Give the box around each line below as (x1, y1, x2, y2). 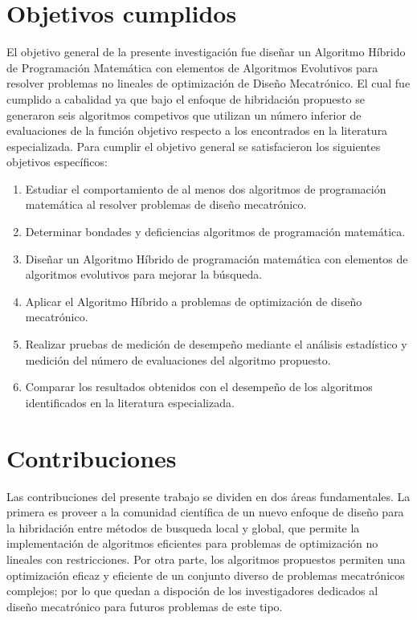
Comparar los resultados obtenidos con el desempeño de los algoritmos (25, 378, 373, 395)
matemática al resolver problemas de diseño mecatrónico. (25, 196, 307, 213)
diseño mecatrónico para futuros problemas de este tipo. (6, 598, 283, 614)
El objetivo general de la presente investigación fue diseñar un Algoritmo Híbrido (6, 43, 406, 60)
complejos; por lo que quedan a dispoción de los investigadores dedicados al (6, 582, 378, 599)
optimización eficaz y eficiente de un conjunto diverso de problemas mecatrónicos (6, 566, 405, 583)
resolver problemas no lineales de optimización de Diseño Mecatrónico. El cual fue (6, 75, 411, 92)
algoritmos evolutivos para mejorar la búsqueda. (25, 266, 263, 283)
